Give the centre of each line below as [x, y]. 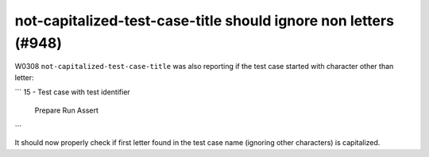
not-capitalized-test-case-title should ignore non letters [205, 21]
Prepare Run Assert [67, 110]
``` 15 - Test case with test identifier [72, 92]
